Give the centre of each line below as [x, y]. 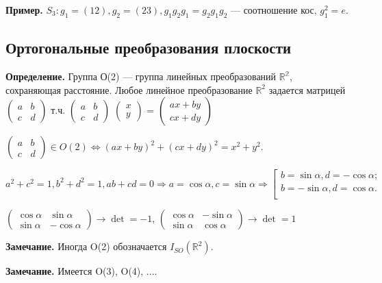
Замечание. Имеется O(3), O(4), [75, 271]
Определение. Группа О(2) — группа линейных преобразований [141, 76]
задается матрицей [307, 89]
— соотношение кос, [273, 10]
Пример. [24, 10]
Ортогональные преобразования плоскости [149, 48]
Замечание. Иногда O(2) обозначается [86, 246]
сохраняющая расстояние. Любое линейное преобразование [129, 89]
